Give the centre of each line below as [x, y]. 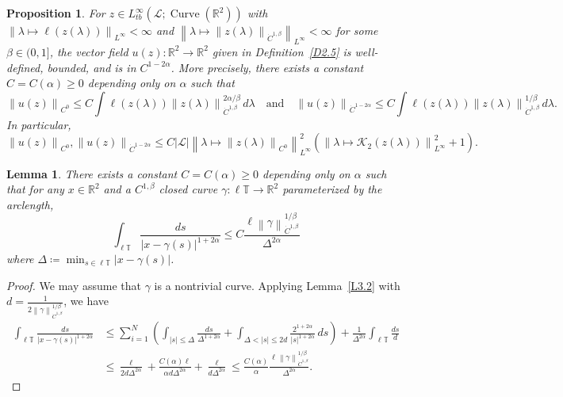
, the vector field [89, 51]
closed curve [188, 189]
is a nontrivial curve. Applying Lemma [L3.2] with [277, 285]
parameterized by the [332, 189]
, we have [86, 301]
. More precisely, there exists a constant [267, 67]
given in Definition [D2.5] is [281, 51]
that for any [35, 189]
